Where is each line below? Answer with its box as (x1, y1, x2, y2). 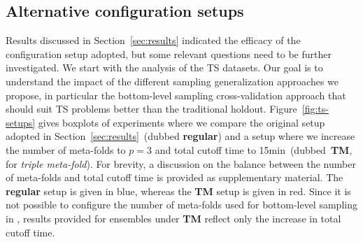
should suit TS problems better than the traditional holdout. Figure (6, 101, 297, 116)
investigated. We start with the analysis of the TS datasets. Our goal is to (6, 60, 323, 75)
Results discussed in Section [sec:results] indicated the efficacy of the (6, 33, 301, 48)
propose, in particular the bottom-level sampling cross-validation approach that (6, 87, 346, 102)
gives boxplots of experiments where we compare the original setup (38, 115, 325, 129)
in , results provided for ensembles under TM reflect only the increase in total (6, 211, 341, 225)
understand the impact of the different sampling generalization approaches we (6, 73, 339, 88)
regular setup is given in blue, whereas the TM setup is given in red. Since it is (6, 183, 351, 198)
